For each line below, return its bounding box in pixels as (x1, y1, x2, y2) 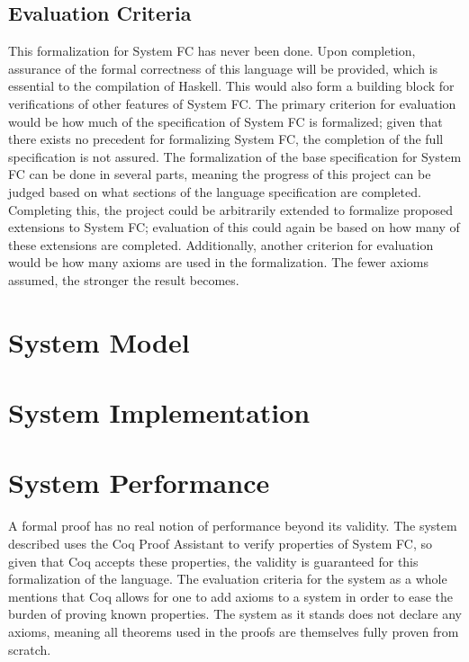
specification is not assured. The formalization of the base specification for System (8, 147, 462, 165)
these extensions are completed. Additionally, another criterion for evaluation (8, 235, 434, 254)
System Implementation (8, 394, 311, 431)
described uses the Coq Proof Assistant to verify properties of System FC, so (8, 533, 433, 552)
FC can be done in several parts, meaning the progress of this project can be (8, 165, 431, 183)
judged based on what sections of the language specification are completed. (8, 182, 421, 201)
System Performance (8, 464, 270, 501)
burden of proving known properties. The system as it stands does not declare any (8, 604, 462, 623)
